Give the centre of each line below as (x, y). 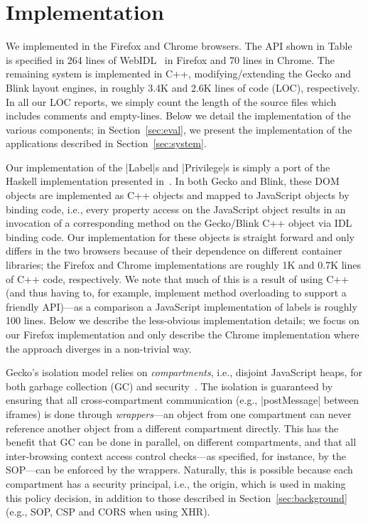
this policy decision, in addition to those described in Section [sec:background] (177, 497)
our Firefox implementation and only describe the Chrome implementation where (183, 334)
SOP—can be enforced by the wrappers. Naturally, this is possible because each (179, 470)
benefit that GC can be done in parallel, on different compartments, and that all (181, 442)
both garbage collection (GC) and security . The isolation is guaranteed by (169, 386)
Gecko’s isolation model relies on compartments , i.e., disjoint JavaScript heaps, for (184, 372)
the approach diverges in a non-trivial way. (99, 348)
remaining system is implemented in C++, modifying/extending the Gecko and (179, 74)
